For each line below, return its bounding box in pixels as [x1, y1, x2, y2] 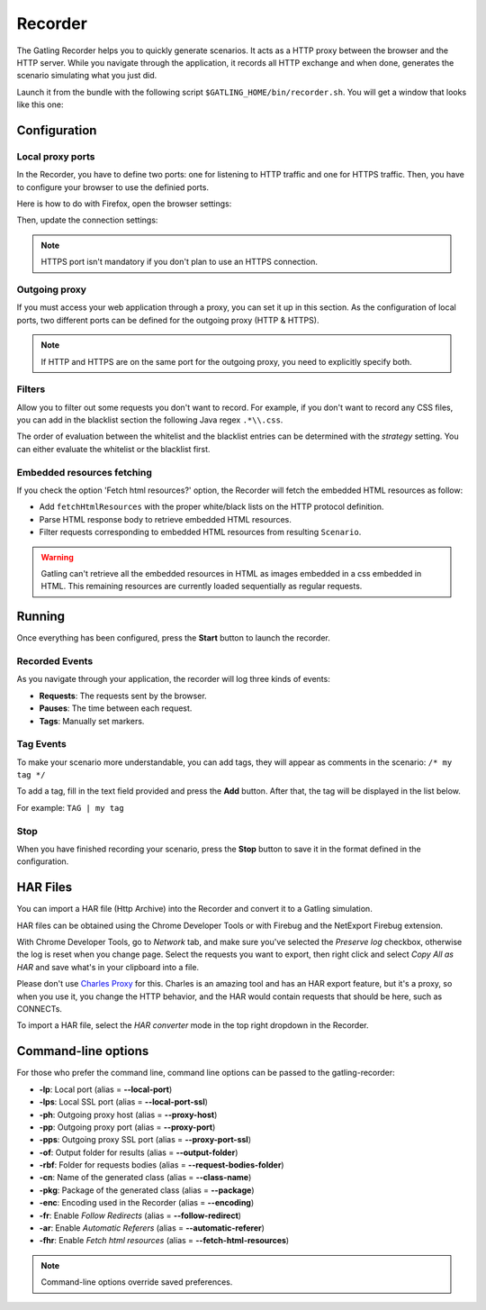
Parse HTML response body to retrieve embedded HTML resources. [39, 514, 292, 524]
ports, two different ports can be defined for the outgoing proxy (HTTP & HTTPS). [16, 314, 319, 325]
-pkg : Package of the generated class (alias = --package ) [39, 1185, 256, 1196]
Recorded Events [16, 655, 94, 667]
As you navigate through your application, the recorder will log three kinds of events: [16, 674, 330, 685]
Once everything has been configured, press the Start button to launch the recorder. [16, 632, 330, 643]
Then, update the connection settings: [16, 214, 158, 225]
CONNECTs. [16, 1004, 63, 1014]
